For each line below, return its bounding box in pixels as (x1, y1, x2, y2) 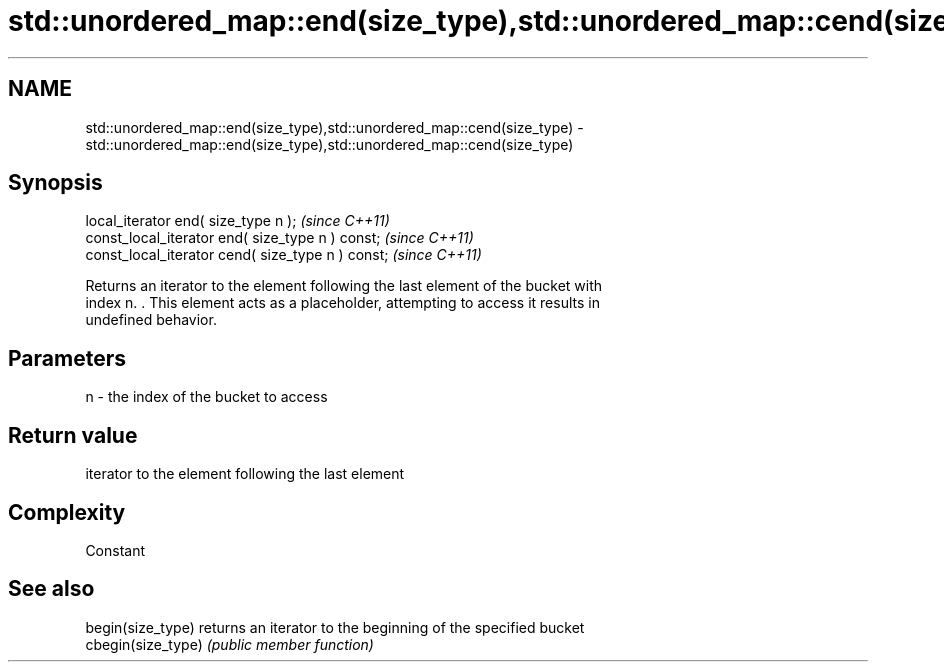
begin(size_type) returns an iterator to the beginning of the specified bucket (85, 618, 585, 636)
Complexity (8, 499, 126, 525)
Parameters (8, 345, 126, 371)
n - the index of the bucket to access (85, 388, 328, 406)
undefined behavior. (85, 311, 217, 329)
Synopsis (8, 170, 103, 196)
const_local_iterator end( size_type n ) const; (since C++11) (85, 229, 474, 247)
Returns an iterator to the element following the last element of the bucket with (85, 277, 603, 295)
